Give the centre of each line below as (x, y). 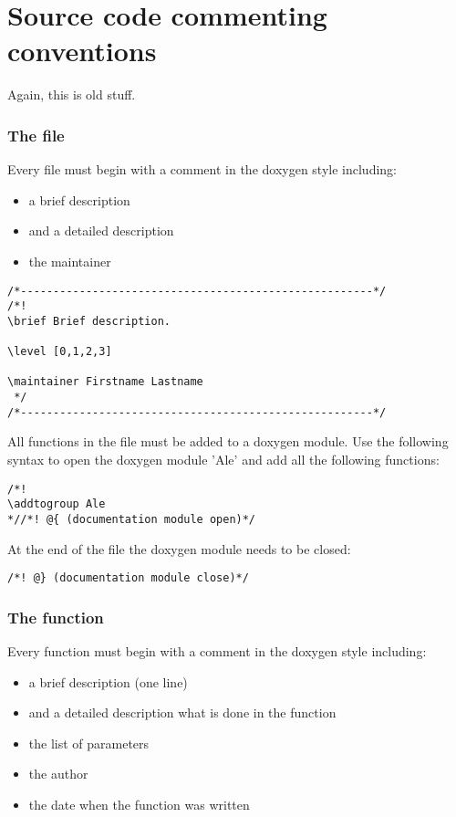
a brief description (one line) (108, 681)
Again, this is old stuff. (72, 94)
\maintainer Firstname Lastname (105, 382)
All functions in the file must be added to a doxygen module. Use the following (228, 441)
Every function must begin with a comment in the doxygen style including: (217, 651)
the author (58, 774)
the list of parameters (89, 743)
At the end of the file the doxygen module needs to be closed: (179, 548)
